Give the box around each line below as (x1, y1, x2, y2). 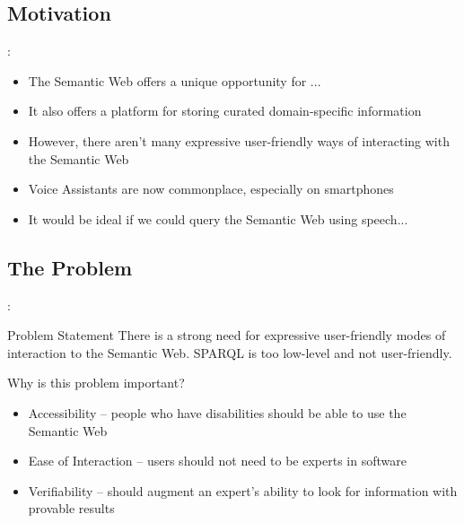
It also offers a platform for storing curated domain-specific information (28, 101, 422, 120)
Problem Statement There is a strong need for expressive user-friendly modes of (7, 326, 446, 344)
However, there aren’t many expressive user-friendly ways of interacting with (28, 131, 450, 150)
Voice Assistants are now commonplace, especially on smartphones (28, 179, 394, 198)
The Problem (7, 253, 133, 281)
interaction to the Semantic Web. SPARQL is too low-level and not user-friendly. (7, 343, 452, 362)
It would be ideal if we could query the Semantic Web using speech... (28, 209, 408, 228)
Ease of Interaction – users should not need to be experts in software (28, 451, 407, 470)
